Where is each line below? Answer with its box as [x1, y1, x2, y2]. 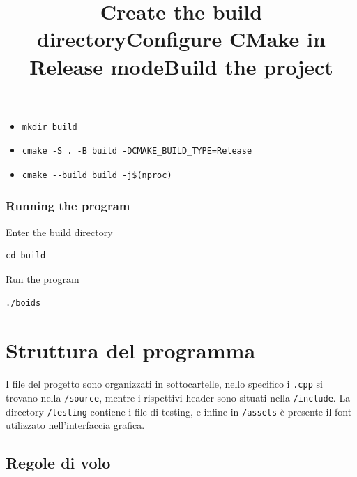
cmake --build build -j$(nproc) [22, 170, 172, 180]
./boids [6, 298, 41, 308]
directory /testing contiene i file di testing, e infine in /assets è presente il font [6, 404, 352, 418]
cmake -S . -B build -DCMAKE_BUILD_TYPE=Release [22, 146, 252, 156]
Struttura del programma [6, 336, 256, 365]
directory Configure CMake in [37, 24, 326, 53]
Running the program [6, 197, 130, 214]
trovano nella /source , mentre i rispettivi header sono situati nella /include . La [6, 390, 351, 404]
